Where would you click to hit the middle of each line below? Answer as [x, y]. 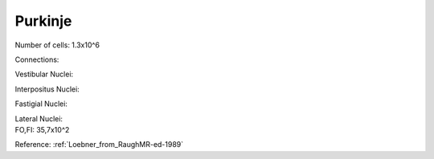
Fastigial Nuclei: [41, 104]
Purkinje [43, 21]
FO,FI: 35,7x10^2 [42, 129]
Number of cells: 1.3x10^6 [57, 45]
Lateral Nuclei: [39, 118]
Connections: [37, 59]
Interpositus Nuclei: [47, 89]
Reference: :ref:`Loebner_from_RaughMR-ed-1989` [99, 145]
